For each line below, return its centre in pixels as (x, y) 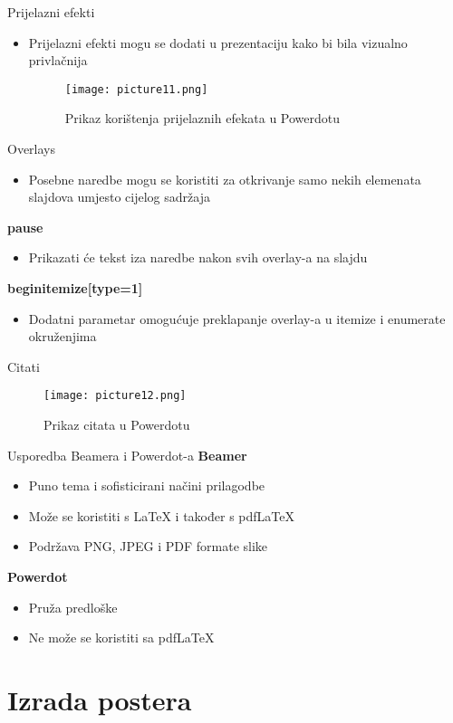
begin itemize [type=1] (75, 288)
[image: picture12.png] (115, 396)
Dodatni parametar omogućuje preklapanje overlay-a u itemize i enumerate (237, 318)
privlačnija (58, 60)
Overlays (32, 149)
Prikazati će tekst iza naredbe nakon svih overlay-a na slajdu (198, 257)
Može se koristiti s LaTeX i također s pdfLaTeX (161, 515)
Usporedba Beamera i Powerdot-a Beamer (127, 455)
